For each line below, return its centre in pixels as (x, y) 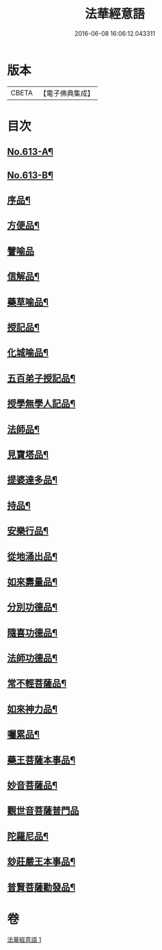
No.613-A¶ (30, 152)
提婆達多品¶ (32, 480)
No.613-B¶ (30, 175)
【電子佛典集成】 (67, 93)
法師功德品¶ (32, 658)
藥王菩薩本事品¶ (41, 760)
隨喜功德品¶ (32, 632)
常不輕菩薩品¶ (37, 684)
